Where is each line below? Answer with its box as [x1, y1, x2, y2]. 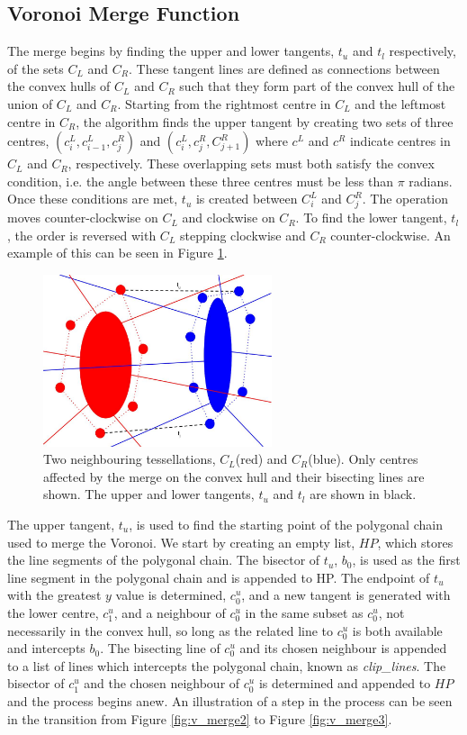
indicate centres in [349, 132, 451, 150]
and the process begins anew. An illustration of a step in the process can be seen [7, 691, 453, 710]
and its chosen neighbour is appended [239, 639, 447, 658]
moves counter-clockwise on [7, 208, 158, 227]
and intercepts [7, 639, 85, 658]
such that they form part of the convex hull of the [179, 77, 455, 95]
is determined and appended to [258, 674, 431, 693]
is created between [195, 189, 298, 208]
